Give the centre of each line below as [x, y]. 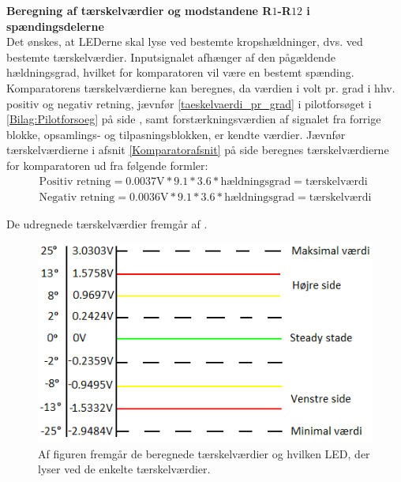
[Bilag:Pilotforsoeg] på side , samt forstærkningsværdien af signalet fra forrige [194, 119]
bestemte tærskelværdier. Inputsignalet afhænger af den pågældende [171, 56]
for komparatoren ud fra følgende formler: [107, 165]
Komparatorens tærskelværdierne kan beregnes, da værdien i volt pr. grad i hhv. [201, 87]
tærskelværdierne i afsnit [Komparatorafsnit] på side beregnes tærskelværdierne [198, 150]
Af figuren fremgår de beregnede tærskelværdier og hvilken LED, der [204, 453]
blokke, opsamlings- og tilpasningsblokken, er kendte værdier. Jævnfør [176, 134]
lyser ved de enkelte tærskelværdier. [124, 469]
